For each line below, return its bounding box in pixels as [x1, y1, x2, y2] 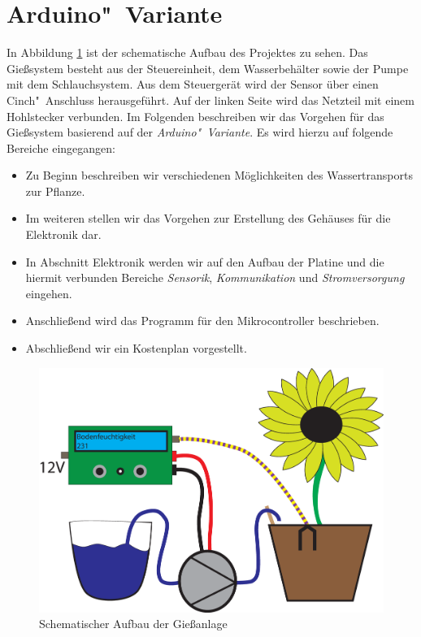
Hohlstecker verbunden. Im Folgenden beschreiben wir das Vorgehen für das [7, 107, 384, 124]
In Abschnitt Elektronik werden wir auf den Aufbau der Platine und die [25, 253, 384, 270]
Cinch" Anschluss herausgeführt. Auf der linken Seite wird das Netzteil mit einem [7, 91, 414, 108]
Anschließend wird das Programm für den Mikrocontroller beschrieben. [25, 312, 380, 329]
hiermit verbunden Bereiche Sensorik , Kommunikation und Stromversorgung [25, 269, 405, 286]
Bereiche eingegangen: [7, 139, 115, 156]
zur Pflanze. [25, 182, 85, 199]
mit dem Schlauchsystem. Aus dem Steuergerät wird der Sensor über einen [7, 76, 379, 93]
